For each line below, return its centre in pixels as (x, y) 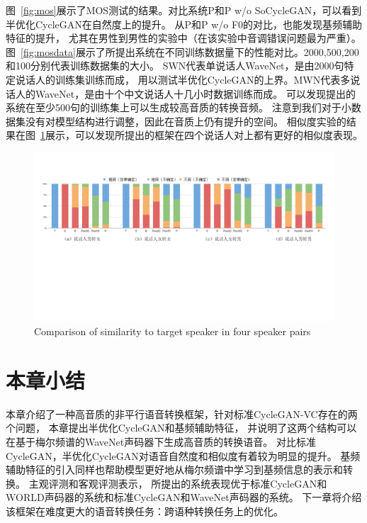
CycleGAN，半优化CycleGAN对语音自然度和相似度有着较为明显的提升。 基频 (183, 455)
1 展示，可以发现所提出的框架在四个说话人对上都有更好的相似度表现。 (202, 135)
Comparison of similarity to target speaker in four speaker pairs (173, 331)
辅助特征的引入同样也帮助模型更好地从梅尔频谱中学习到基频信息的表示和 (174, 469)
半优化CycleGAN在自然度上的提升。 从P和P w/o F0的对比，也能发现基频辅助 (184, 24)
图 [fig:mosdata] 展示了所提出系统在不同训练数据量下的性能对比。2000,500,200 (182, 51)
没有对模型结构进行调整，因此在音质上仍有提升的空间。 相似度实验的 (186, 121)
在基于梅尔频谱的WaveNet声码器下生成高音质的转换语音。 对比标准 (161, 441)
